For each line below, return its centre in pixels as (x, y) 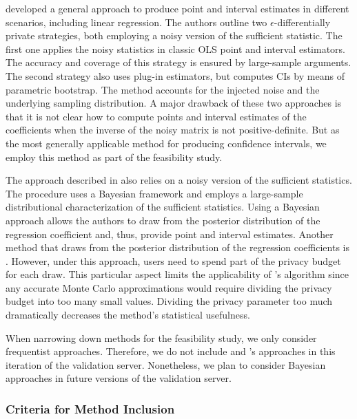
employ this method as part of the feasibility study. (114, 157)
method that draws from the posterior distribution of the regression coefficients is (177, 247)
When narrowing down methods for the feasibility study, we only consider (161, 337)
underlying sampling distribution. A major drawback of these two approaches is (174, 103)
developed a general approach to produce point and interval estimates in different (177, 8)
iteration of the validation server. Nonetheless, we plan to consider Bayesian (166, 364)
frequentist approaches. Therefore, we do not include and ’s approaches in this (171, 351)
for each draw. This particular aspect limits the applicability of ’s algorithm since (177, 274)
